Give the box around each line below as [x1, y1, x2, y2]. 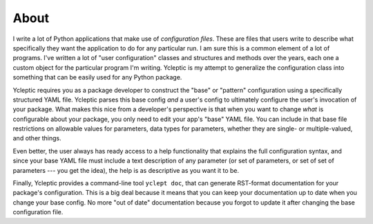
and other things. [12, 134, 61, 142]
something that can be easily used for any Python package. [12, 73, 182, 82]
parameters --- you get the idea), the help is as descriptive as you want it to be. [12, 166, 240, 174]
